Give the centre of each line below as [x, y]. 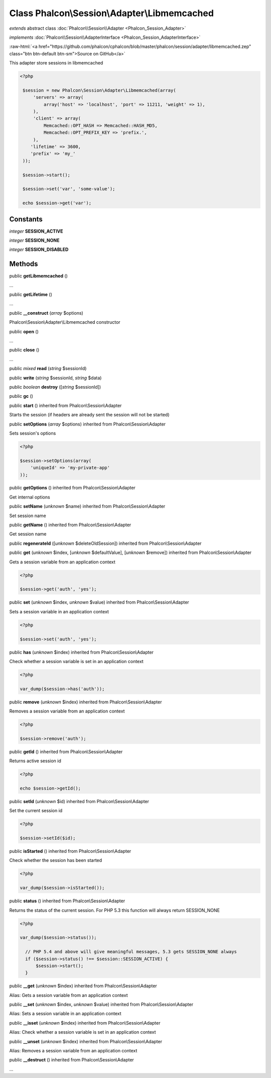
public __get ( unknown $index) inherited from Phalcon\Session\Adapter [83, 986]
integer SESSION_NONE [34, 240]
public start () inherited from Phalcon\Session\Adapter [65, 405]
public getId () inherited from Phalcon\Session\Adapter [66, 751]
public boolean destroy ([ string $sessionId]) [55, 387]
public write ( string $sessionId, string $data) [55, 378]
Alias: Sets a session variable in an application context [65, 1014]
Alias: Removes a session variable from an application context [73, 1051]
